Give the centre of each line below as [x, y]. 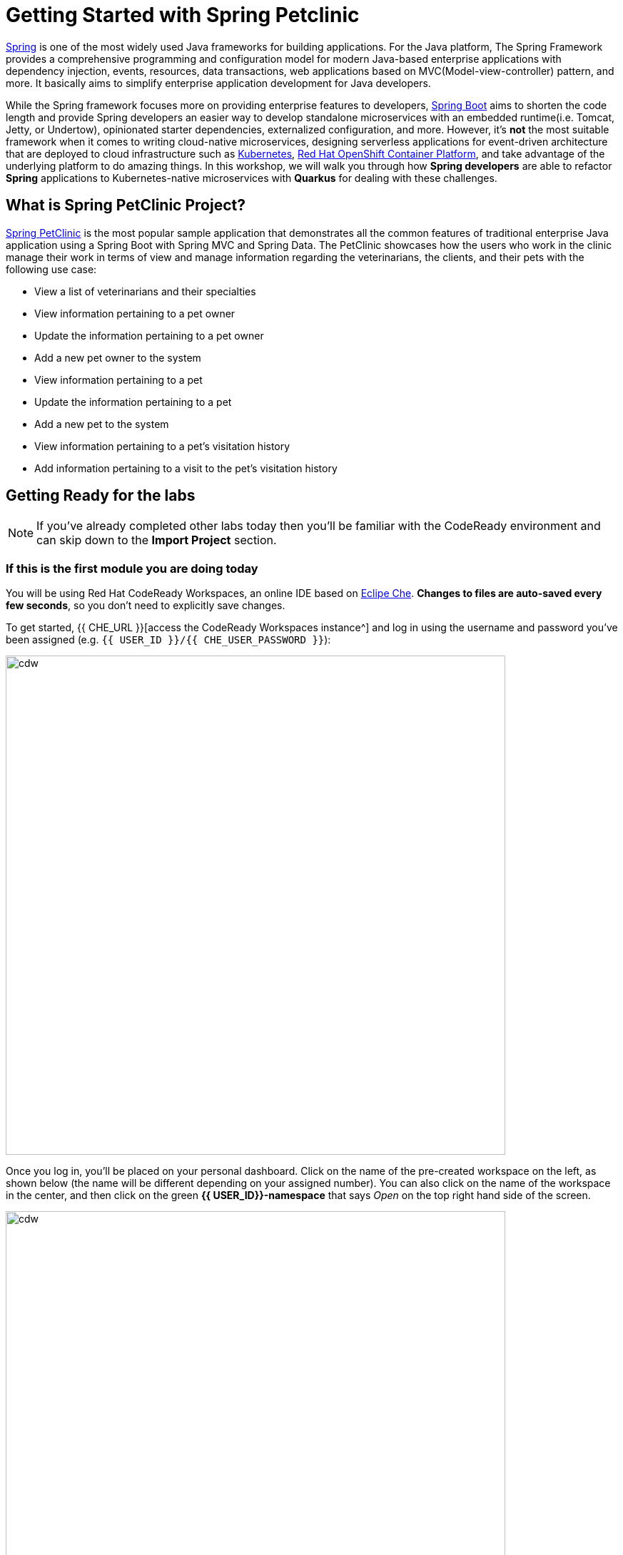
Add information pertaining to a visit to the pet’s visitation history [186, 468]
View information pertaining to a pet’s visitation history [162, 446]
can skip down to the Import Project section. [157, 540]
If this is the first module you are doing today [132, 568]
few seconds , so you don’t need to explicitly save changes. [146, 606]
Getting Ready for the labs [101, 496]
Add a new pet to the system [102, 424]
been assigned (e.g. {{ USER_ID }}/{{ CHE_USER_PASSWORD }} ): [168, 640]
